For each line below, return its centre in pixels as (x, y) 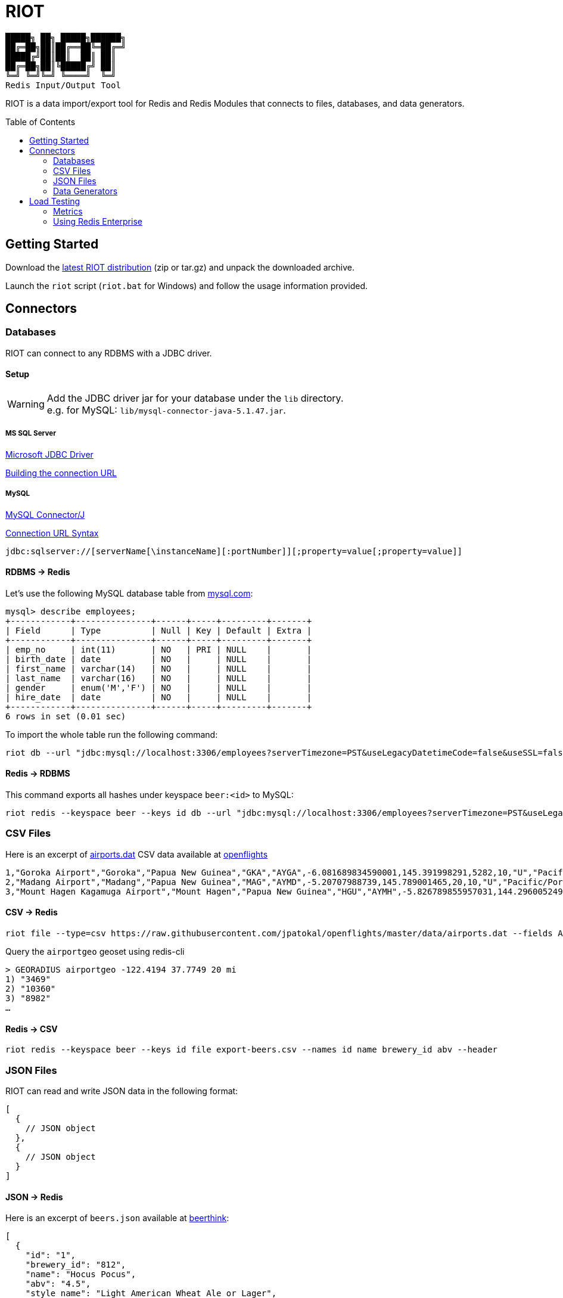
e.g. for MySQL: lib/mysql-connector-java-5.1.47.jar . (166, 410)
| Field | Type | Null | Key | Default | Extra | (159, 630)
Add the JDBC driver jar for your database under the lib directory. (195, 398)
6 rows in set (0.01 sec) (66, 716)
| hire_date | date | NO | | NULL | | (159, 697)
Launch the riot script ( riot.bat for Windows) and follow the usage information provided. (187, 285)
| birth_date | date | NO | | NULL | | (159, 659)
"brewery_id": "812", (76, 1265)
